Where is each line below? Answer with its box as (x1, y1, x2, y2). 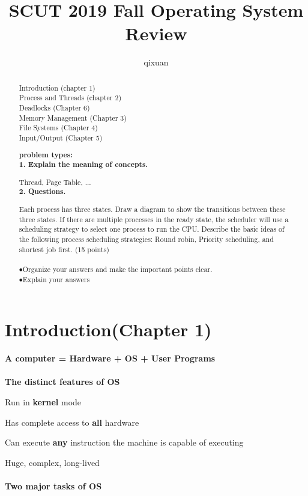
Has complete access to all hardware (5, 416, 139, 428)
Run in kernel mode (5, 395, 82, 408)
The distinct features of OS (5, 375, 120, 388)
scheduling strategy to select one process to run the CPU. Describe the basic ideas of (19, 224, 285, 234)
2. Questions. (19, 186, 66, 197)
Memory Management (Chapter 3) (19, 112, 127, 122)
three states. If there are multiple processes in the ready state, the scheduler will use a (19, 214, 289, 224)
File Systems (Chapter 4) (19, 122, 98, 133)
